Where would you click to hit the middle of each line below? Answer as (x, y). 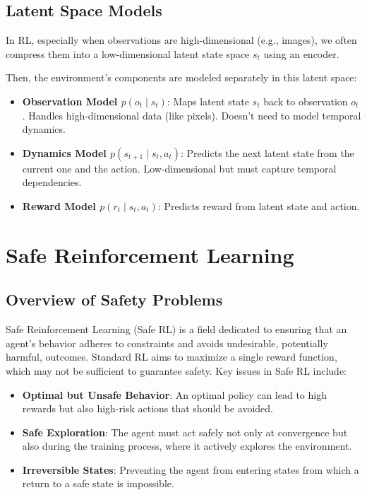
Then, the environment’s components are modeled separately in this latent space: (181, 77)
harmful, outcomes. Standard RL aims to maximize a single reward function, (172, 357)
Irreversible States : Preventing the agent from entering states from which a (191, 469)
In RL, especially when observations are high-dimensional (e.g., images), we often (181, 40)
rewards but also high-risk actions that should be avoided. (148, 408)
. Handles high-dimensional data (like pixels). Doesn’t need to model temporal (192, 115)
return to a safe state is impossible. (98, 483)
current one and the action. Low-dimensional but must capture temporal (179, 168)
